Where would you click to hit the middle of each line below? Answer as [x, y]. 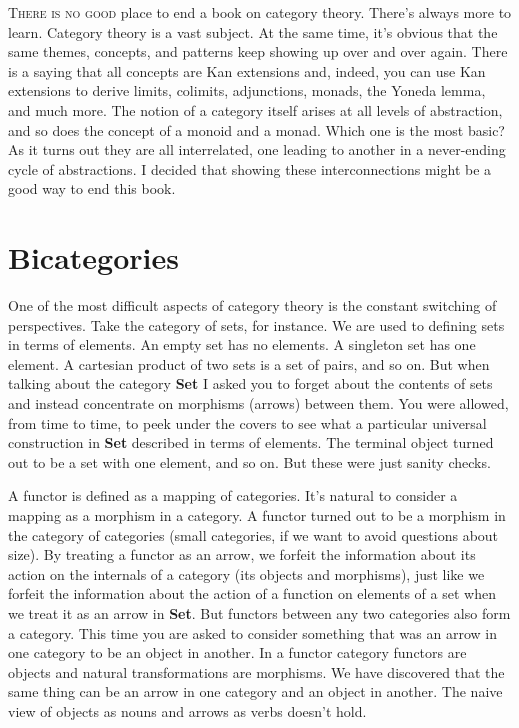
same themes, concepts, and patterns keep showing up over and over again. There [258, 51]
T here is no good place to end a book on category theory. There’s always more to [260, 12]
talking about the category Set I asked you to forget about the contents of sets [250, 383]
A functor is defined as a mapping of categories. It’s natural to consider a [233, 495]
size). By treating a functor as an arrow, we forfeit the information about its [242, 554]
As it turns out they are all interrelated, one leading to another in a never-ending [257, 149]
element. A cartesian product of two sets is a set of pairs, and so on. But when [249, 363]
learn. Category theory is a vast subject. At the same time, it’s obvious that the [253, 31]
